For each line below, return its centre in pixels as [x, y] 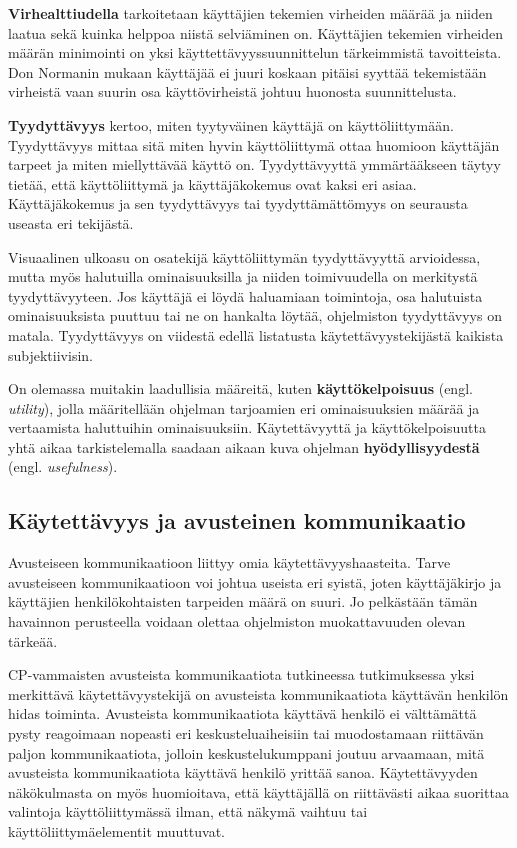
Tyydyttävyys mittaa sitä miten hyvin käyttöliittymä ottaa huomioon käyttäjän [254, 144]
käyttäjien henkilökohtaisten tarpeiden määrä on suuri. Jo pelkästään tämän [243, 601]
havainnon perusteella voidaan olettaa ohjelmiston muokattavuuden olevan [237, 621]
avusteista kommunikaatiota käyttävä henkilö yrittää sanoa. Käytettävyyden [243, 772]
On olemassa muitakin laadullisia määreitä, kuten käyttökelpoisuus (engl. [240, 388]
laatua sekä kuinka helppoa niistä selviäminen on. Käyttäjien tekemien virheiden [255, 32]
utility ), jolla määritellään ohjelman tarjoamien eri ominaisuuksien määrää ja [244, 407]
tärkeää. [33, 640]
